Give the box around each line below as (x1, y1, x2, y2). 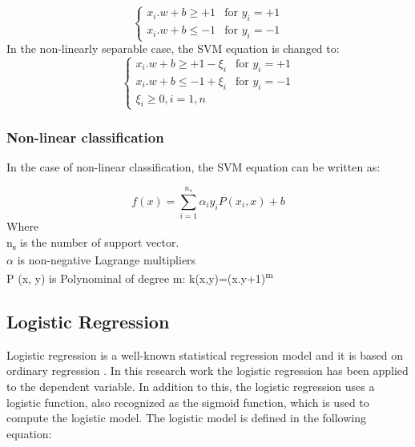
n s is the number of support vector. (6, 233, 179, 252)
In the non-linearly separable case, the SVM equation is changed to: (6, 40, 340, 57)
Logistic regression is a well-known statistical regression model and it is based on (6, 346, 403, 363)
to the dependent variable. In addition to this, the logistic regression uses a (6, 378, 375, 395)
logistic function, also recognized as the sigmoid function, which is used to (6, 393, 369, 410)
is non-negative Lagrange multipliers (17, 251, 196, 268)
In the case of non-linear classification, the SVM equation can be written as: (6, 158, 381, 175)
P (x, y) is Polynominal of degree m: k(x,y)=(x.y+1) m (6, 268, 274, 287)
